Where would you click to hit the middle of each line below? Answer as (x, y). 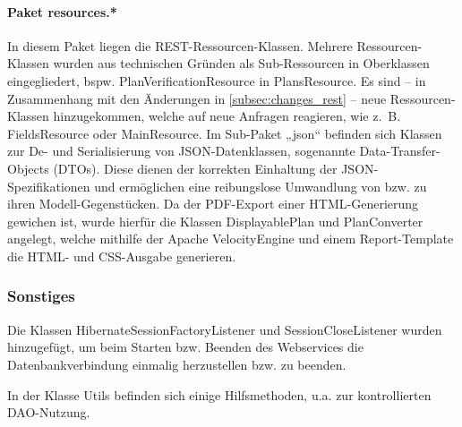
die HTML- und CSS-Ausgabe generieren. (122, 256)
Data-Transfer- (400, 151)
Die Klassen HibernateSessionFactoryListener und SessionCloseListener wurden (225, 329)
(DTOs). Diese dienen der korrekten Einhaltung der (195, 168)
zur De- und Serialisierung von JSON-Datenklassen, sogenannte (181, 151)
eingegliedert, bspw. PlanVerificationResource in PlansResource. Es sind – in (217, 80)
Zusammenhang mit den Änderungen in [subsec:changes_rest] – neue (197, 98)
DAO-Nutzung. (49, 412)
